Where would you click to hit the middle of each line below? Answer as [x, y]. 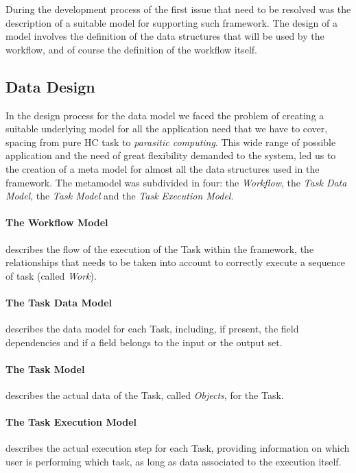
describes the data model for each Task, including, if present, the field [152, 329]
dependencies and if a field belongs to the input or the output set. [144, 342]
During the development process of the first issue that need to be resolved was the [178, 9]
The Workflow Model [57, 222]
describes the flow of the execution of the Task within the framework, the [160, 248]
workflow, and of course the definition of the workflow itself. [132, 49]
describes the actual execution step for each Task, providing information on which [178, 448]
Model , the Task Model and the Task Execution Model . [120, 196]
